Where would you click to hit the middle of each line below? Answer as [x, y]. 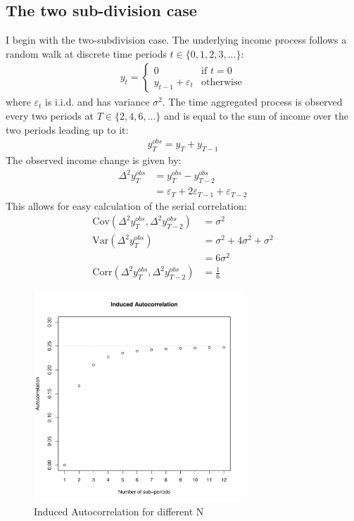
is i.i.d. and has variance [97, 102]
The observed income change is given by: [94, 160]
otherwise [222, 83]
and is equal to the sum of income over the [256, 116]
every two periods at [50, 116]
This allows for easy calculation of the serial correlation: [126, 205]
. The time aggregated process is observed [252, 102]
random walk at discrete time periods [86, 53]
